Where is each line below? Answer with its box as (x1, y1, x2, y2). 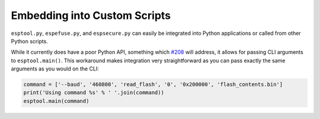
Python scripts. (11, 37, 49, 44)
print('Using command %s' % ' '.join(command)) (23, 89, 164, 96)
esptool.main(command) (23, 98, 89, 104)
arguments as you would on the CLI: (11, 65, 99, 72)
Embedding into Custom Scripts (11, 9, 171, 22)
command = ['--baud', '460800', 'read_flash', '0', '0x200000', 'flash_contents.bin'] (23, 81, 283, 88)
